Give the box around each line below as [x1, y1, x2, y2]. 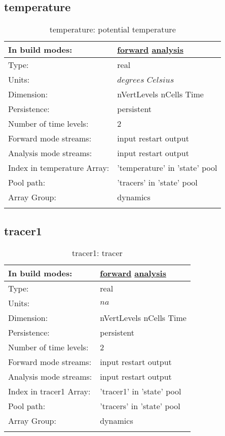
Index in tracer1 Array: [8, 385, 91, 397]
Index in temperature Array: [8, 162, 109, 174]
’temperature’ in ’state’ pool [117, 162, 217, 174]
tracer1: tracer [72, 247, 123, 259]
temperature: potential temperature [49, 23, 176, 35]
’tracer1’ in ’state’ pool [100, 385, 181, 397]
